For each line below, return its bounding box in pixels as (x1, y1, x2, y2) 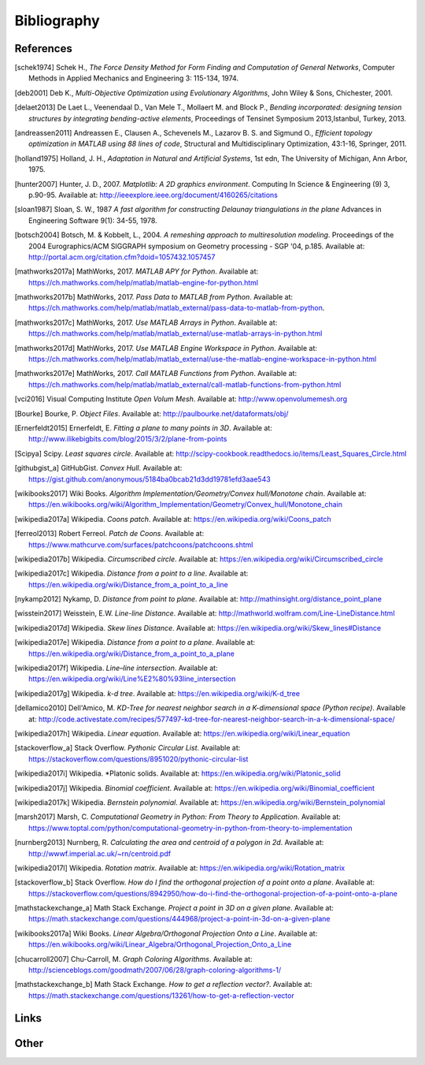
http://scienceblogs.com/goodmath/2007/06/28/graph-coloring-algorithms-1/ (28, 966, 282, 975)
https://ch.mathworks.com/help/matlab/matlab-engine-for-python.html (28, 277, 259, 287)
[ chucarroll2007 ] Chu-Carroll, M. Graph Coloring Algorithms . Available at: (14, 954, 253, 963)
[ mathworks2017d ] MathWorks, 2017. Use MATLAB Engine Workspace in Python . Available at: (14, 343, 318, 352)
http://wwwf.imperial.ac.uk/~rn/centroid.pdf (28, 848, 172, 858)
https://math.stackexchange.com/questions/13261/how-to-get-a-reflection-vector (28, 990, 294, 1000)
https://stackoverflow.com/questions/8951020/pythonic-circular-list (28, 754, 249, 764)
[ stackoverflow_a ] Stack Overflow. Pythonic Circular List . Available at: (14, 743, 241, 753)
